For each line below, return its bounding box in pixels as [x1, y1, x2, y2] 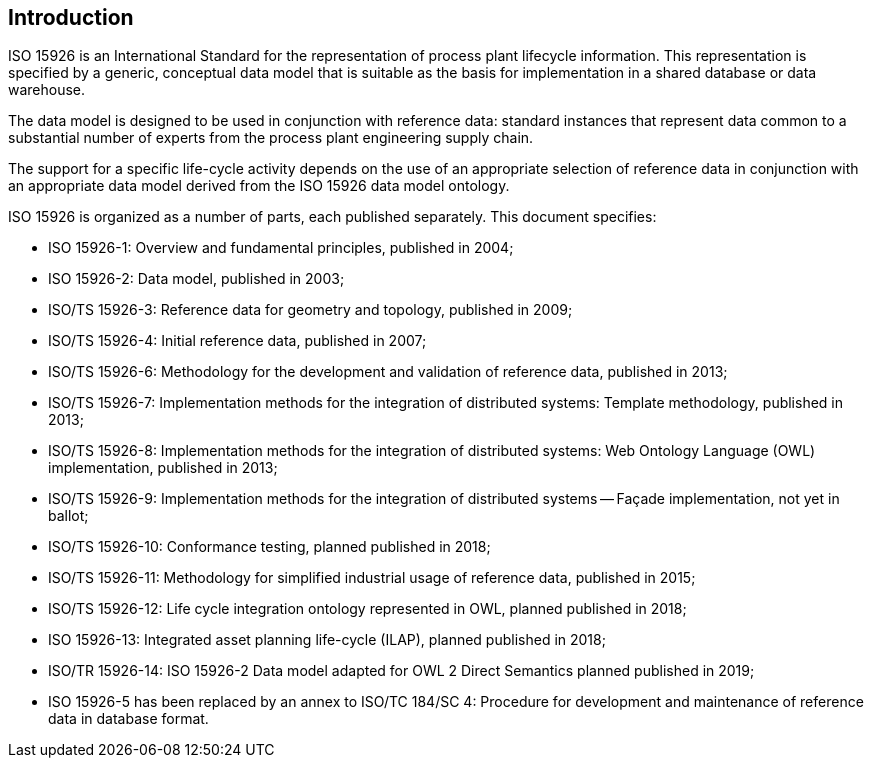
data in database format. [48, 710, 209, 728]
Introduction [8, 5, 134, 30]
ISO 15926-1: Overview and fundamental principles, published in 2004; [48, 239, 514, 257]
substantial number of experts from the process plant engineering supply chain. [8, 129, 534, 147]
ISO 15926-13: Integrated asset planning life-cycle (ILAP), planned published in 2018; [48, 631, 606, 649]
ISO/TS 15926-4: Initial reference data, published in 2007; [48, 332, 427, 350]
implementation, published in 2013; [48, 459, 278, 477]
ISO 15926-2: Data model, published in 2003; [48, 270, 345, 288]
